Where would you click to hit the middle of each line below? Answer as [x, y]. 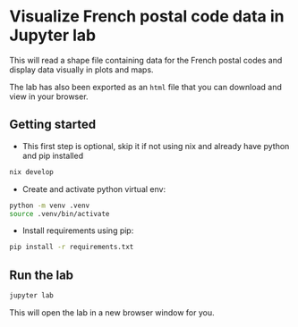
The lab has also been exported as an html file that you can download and [145, 87]
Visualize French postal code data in [147, 17]
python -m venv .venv [50, 205]
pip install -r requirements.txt [72, 247]
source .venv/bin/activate [60, 214]
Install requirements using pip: [78, 231]
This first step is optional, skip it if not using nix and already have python [156, 146]
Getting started [53, 125]
